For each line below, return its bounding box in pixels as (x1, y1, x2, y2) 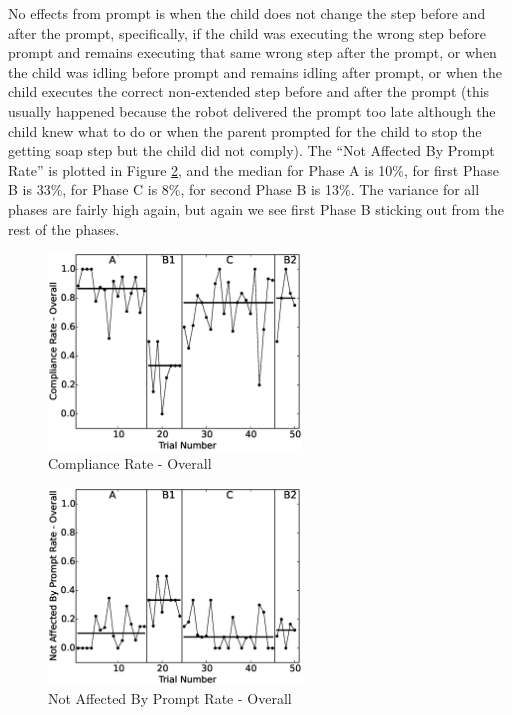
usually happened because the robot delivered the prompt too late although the (8, 100, 496, 121)
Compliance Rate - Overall (48, 453, 212, 474)
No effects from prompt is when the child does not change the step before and (8, 3, 486, 23)
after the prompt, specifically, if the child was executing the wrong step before (8, 22, 486, 43)
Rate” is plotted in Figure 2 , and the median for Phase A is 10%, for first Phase (8, 159, 499, 180)
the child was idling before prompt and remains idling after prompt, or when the (8, 61, 502, 82)
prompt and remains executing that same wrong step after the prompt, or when (8, 42, 497, 63)
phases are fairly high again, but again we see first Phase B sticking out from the (8, 198, 505, 219)
